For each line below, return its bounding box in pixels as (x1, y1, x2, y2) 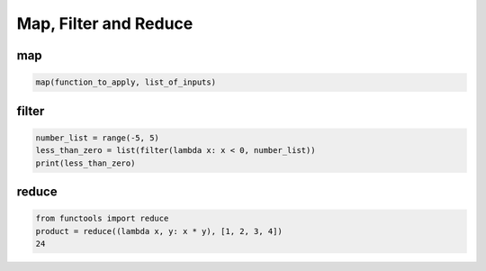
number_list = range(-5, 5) (35, 132, 159, 143)
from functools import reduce (35, 213, 169, 224)
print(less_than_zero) (35, 158, 136, 168)
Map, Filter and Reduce (16, 14, 193, 33)
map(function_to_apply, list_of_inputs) (35, 77, 216, 87)
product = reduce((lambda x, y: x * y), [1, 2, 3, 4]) (35, 226, 283, 236)
